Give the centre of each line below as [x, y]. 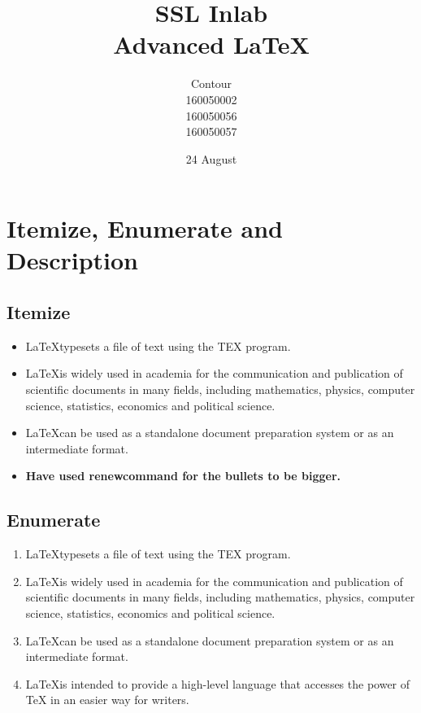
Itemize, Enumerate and [145, 228]
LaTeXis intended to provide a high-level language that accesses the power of [218, 683]
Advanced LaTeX [211, 44]
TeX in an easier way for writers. [107, 700]
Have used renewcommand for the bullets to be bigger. [183, 476]
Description [73, 260]
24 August [211, 158]
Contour [211, 83]
